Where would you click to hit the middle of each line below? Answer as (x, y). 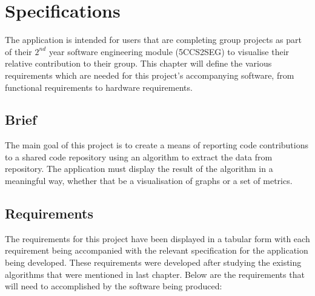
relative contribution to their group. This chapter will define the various (138, 63)
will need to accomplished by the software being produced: (114, 286)
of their (18, 51)
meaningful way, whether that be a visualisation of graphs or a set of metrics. (149, 181)
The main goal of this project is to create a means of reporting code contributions (157, 145)
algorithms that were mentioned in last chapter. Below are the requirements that (155, 274)
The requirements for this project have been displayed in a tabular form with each (157, 238)
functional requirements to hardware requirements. (99, 87)
